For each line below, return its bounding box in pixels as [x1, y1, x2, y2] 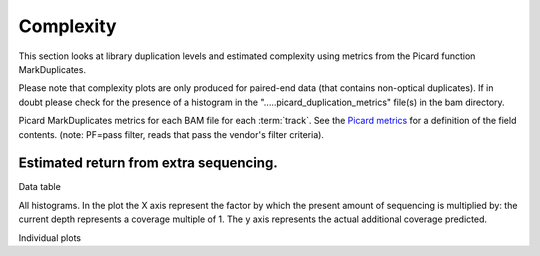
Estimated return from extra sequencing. [18, 155, 279, 172]
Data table [18, 181, 62, 193]
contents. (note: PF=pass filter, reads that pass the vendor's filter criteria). [18, 128, 325, 140]
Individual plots [18, 231, 82, 244]
